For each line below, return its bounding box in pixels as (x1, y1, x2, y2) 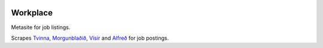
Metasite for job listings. (11, 24, 71, 31)
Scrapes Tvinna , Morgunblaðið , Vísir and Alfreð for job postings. (11, 34, 169, 41)
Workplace (11, 8, 53, 18)
